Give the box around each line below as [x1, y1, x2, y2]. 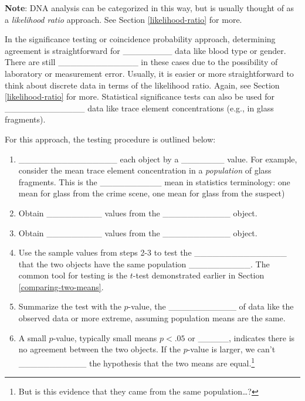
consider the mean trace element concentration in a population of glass [18, 164, 272, 176]
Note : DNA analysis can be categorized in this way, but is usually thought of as [5, 2, 294, 13]
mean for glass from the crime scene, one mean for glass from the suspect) [18, 187, 285, 199]
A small [18, 331, 46, 344]
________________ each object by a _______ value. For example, [18, 152, 297, 165]
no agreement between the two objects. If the [18, 343, 181, 355]
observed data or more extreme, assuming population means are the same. [18, 312, 286, 324]
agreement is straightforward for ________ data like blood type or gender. [5, 44, 286, 56]
